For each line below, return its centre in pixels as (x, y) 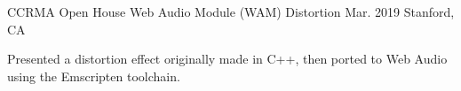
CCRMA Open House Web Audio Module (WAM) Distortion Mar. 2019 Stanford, (231, 11)
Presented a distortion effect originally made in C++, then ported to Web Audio (227, 59)
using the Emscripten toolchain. (94, 76)
